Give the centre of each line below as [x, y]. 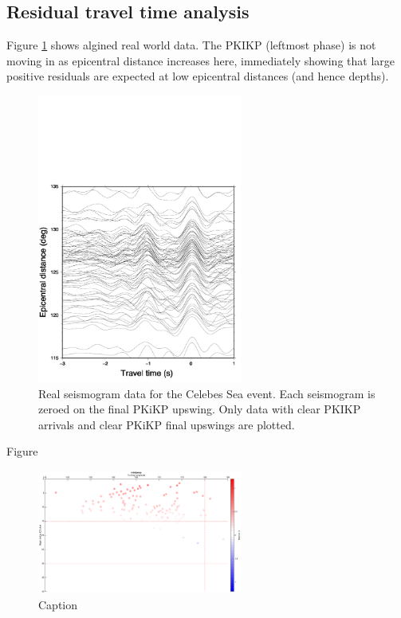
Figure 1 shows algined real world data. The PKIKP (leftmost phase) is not [191, 45]
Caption [58, 604]
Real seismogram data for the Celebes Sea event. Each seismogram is [207, 393]
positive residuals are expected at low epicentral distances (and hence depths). [198, 76]
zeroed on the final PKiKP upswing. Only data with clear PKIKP [200, 409]
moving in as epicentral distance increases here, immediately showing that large [201, 60]
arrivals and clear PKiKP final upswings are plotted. [167, 424]
